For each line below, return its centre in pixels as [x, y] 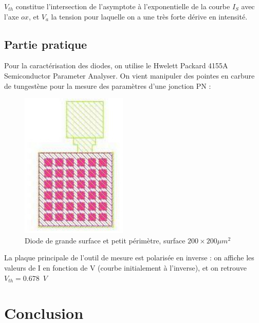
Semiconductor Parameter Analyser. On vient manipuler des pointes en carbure [129, 75]
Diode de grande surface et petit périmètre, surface [105, 240]
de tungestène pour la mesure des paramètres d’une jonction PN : [108, 85]
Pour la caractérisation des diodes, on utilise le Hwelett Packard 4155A [116, 65]
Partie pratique [46, 44]
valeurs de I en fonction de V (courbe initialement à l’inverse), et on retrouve [126, 267]
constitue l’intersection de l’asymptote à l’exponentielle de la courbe [123, 6]
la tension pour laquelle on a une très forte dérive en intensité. [149, 16]
